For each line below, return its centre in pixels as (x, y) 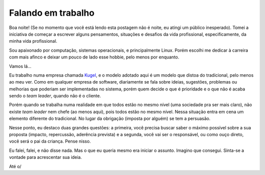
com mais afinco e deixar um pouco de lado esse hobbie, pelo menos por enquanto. (94, 57)
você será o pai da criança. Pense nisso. (50, 141)
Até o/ (15, 166)
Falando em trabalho (52, 13)
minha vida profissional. (33, 41)
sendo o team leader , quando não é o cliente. (55, 96)
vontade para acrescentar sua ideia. (45, 157)
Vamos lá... (20, 66)
